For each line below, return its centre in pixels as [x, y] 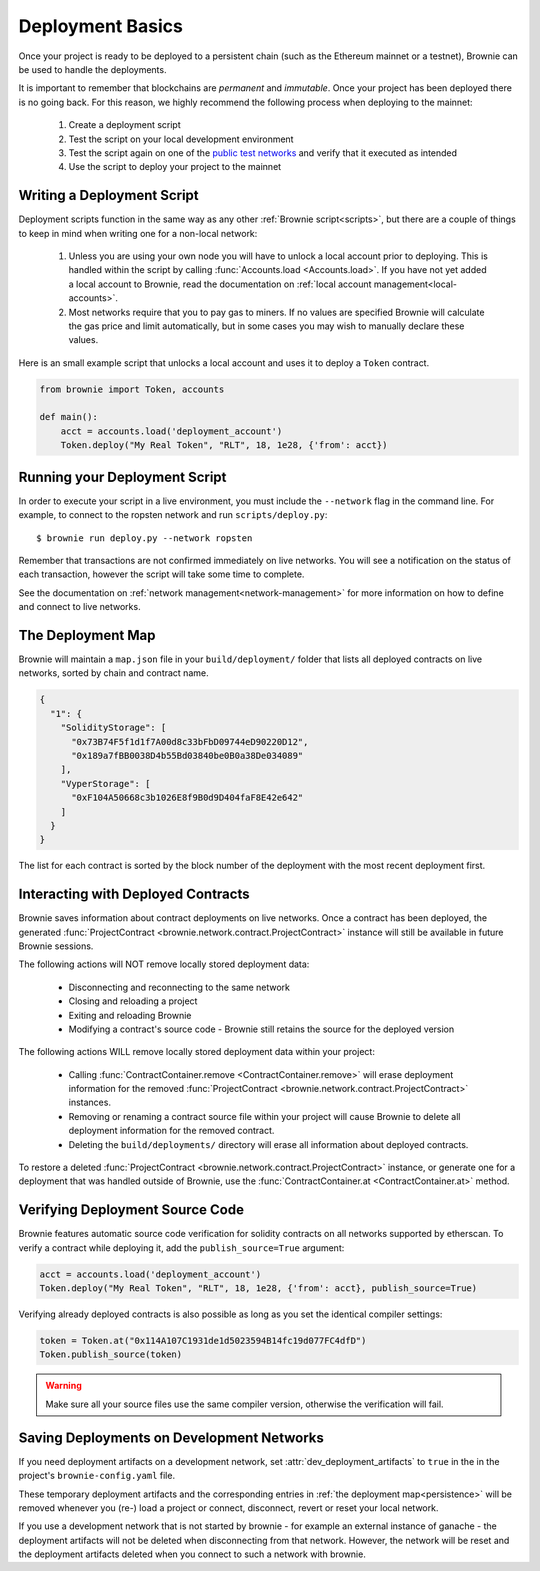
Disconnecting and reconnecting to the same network [179, 987]
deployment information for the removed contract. [171, 1131]
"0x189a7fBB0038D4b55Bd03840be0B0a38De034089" [187, 755]
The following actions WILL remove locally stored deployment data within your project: [196, 1052]
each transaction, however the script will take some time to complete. [161, 574]
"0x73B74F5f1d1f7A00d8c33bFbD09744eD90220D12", [190, 741]
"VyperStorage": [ [105, 783]
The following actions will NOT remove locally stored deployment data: [164, 964]
